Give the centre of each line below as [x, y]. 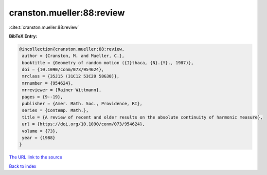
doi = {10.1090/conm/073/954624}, [63, 70]
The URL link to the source [36, 157]
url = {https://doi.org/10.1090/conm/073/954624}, [84, 124]
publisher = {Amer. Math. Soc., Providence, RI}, [82, 104]
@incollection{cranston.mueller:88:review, [72, 49]
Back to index [23, 166]
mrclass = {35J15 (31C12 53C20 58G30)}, [71, 76]
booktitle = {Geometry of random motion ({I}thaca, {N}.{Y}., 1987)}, [108, 63]
